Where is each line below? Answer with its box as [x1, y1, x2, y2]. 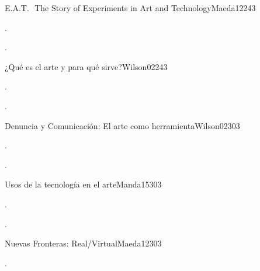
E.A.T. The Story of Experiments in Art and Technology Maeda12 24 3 [5, 2, 256, 13]
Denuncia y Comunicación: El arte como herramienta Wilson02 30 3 [5, 119, 240, 131]
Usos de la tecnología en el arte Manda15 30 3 [5, 178, 162, 190]
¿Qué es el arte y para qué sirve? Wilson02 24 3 [5, 60, 168, 72]
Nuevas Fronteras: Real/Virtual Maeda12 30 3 [5, 237, 162, 249]
